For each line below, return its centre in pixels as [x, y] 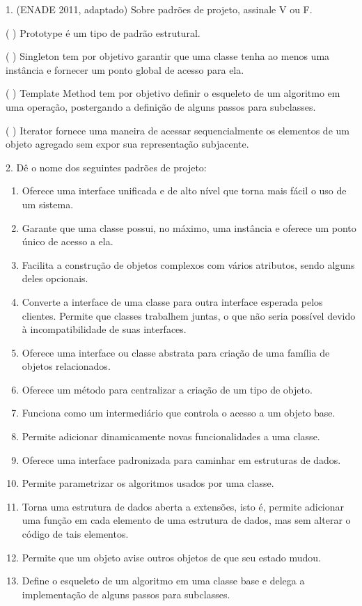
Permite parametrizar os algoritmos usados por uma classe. [148, 483]
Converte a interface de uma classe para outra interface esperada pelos [172, 301]
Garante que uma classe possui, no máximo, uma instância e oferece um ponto [189, 227]
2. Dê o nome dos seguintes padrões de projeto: [106, 167]
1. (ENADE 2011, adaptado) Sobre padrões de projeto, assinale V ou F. [159, 9]
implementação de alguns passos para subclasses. [126, 594]
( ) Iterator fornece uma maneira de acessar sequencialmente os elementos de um [178, 130]
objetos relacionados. [66, 366]
